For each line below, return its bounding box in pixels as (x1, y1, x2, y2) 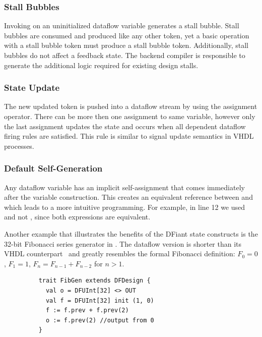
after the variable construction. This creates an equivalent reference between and (4, 192, 253, 202)
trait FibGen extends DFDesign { (38, 277, 151, 285)
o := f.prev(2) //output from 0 (45, 316, 154, 324)
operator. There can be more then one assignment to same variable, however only (4, 111, 255, 121)
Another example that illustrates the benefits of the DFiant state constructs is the (4, 228, 258, 239)
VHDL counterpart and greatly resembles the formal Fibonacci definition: (4, 248, 235, 259)
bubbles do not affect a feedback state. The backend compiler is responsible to (4, 50, 245, 60)
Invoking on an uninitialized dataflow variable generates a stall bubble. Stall (4, 20, 239, 31)
